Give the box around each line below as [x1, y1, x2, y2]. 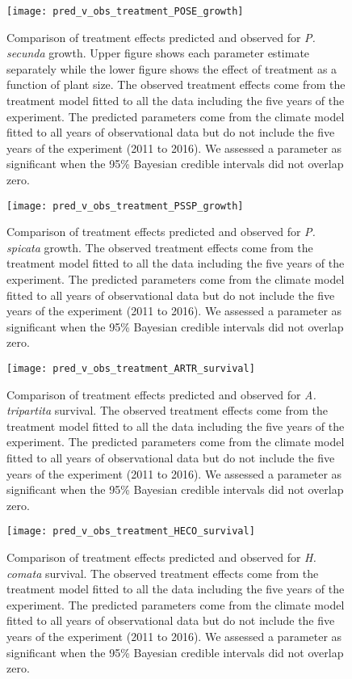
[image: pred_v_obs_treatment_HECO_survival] [6, 525, 255, 538]
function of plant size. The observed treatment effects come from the [6, 76, 346, 93]
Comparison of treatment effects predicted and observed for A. [6, 386, 316, 403]
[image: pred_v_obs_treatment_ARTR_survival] [6, 363, 255, 374]
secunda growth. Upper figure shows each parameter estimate [6, 44, 310, 61]
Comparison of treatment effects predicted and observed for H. [6, 549, 316, 566]
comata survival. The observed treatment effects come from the [6, 564, 319, 581]
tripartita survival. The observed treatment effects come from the [6, 402, 329, 419]
